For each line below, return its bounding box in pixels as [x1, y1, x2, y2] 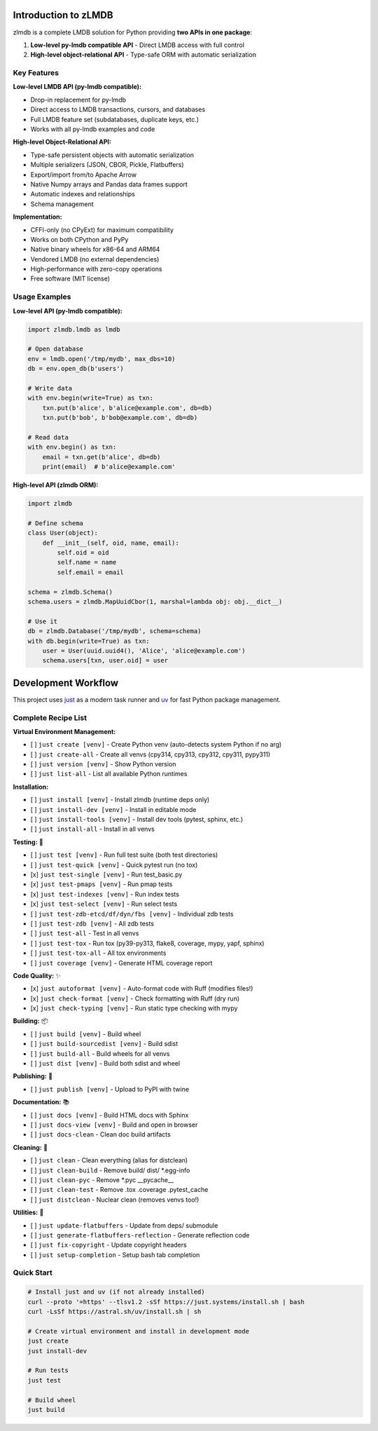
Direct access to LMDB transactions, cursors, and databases [30, 105, 206, 114]
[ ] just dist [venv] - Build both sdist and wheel [30, 1059, 181, 1068]
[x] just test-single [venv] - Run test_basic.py [30, 870, 183, 879]
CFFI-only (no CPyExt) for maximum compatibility [30, 225, 174, 234]
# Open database [27, 345, 84, 353]
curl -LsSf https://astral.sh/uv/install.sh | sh [27, 1308, 202, 1315]
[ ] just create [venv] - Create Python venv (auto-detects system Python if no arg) [30, 740, 282, 749]
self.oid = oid [57, 548, 110, 557]
